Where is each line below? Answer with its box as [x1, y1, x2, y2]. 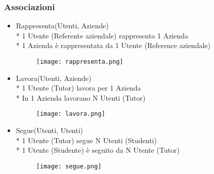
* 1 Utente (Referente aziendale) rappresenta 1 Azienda [16, 30, 189, 40]
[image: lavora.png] [36, 110, 105, 118]
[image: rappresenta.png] [36, 58, 123, 65]
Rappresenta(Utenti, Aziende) [16, 20, 109, 31]
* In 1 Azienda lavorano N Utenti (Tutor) [16, 92, 146, 103]
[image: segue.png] [36, 162, 102, 170]
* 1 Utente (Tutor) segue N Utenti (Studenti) [16, 135, 157, 145]
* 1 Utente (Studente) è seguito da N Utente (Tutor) [16, 145, 180, 155]
